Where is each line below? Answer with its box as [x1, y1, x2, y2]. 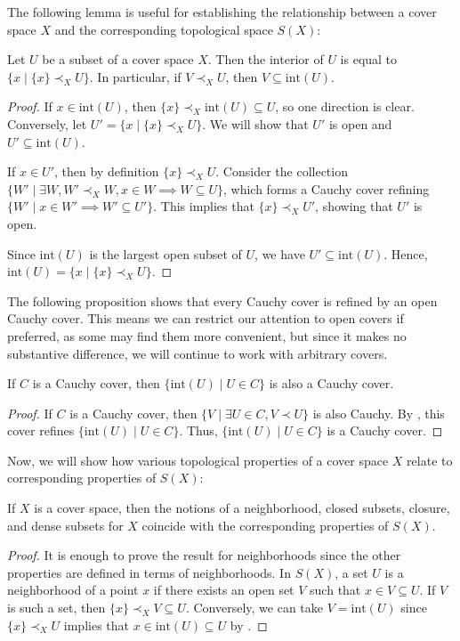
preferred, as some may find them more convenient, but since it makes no [7, 326, 407, 345]
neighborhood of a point [7, 580, 139, 599]
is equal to [340, 50, 398, 69]
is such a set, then [7, 598, 106, 617]
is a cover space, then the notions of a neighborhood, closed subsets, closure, [34, 499, 450, 517]
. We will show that [202, 114, 309, 133]
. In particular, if [89, 67, 182, 85]
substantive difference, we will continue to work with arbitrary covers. [7, 344, 388, 362]
